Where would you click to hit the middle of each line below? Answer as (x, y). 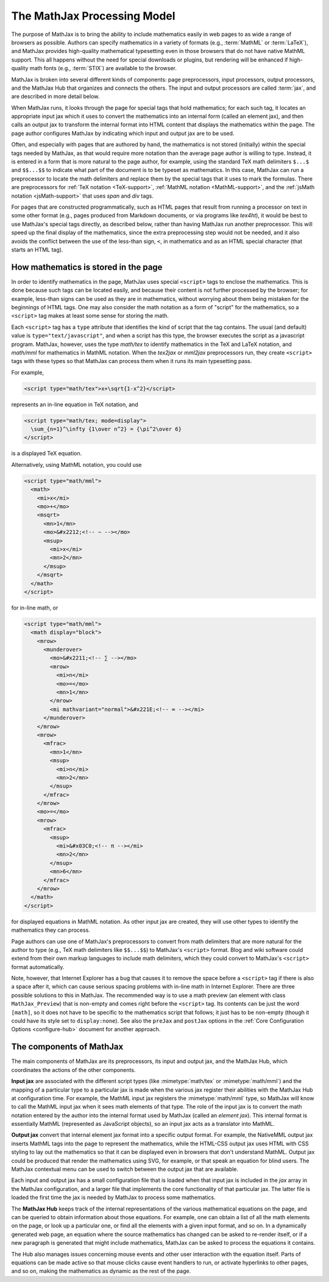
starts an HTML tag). (37, 250)
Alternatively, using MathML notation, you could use (77, 464)
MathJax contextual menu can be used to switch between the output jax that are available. (125, 1169)
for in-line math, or (35, 608)
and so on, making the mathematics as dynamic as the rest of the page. (101, 1271)
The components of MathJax (67, 1047)
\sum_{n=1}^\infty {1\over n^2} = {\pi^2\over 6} (106, 429)
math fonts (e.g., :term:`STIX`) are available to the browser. (103, 68)
